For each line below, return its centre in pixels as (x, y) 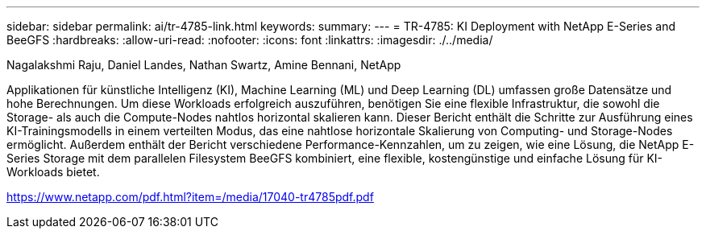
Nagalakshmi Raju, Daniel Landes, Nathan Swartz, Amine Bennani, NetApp (204, 65)
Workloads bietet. (53, 172)
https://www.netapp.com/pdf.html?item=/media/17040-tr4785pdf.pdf (190, 197)
